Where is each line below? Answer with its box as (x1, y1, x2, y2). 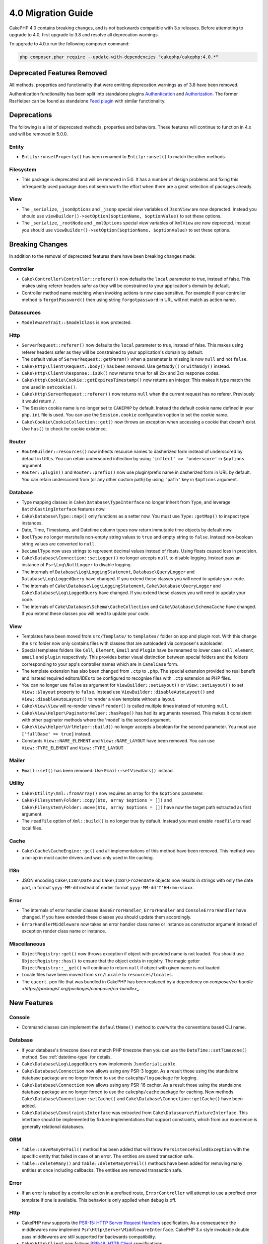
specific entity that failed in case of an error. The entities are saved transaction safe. (21, 1153, 194, 1159)
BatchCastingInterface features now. (21, 506, 106, 512)
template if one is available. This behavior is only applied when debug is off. (21, 1197, 177, 1203)
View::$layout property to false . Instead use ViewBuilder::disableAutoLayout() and (21, 689, 214, 695)
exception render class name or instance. (21, 928, 106, 934)
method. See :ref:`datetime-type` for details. (21, 1054, 112, 1060)
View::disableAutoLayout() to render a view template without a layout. (21, 696, 176, 702)
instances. (21, 520, 43, 526)
